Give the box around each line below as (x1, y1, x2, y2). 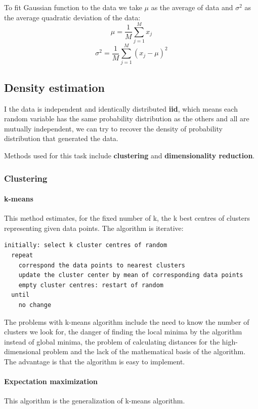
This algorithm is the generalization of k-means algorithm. (4, 395, 185, 406)
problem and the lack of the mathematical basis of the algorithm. (43, 346, 246, 357)
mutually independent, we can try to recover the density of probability (4, 123, 223, 133)
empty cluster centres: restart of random (18, 281, 163, 289)
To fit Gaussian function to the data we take (4, 2, 142, 12)
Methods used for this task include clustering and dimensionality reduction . (4, 150, 255, 161)
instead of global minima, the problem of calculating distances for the (4, 336, 220, 347)
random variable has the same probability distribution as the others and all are (4, 113, 249, 124)
